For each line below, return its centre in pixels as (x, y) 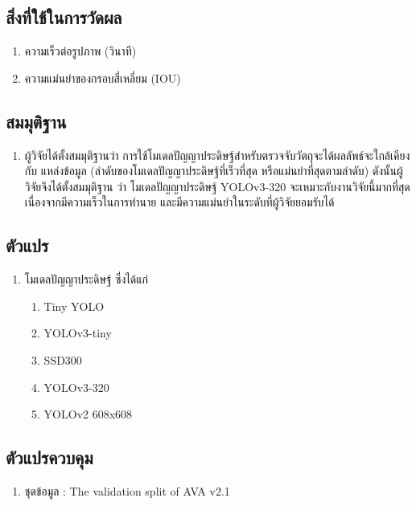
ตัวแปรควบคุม (49, 457)
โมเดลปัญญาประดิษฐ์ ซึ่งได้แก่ (86, 279)
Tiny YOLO (74, 306)
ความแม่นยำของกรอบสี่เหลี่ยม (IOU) (103, 78)
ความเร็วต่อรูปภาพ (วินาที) (80, 51)
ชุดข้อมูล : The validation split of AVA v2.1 (127, 490)
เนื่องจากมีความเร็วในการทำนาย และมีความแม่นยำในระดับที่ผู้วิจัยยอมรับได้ (179, 202)
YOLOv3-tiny (78, 333)
